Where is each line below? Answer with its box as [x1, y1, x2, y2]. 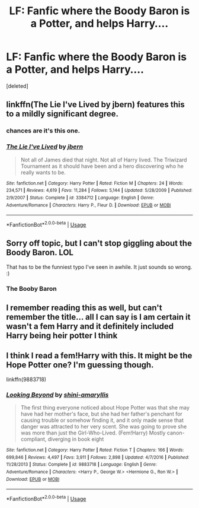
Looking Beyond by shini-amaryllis [6, 390, 109, 399]
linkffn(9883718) [6, 376, 46, 383]
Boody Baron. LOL [6, 247, 74, 258]
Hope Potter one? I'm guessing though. [6, 360, 154, 370]
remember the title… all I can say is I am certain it [6, 312, 191, 322]
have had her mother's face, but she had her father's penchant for [20, 411, 182, 418]
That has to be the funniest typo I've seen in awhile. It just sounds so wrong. [6, 263, 192, 271]
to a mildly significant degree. [6, 109, 119, 119]
